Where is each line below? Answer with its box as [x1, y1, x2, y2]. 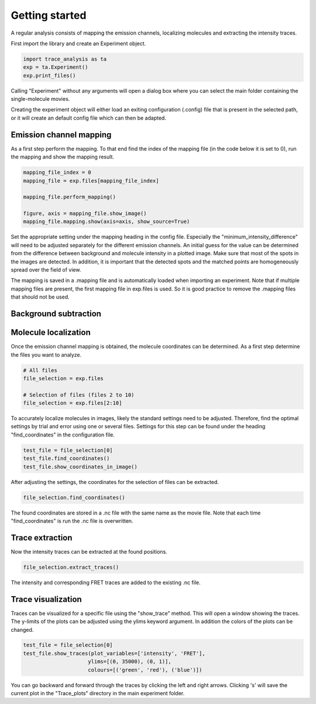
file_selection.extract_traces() [23, 564, 119, 570]
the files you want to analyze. [11, 351, 82, 358]
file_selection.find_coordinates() [23, 494, 125, 501]
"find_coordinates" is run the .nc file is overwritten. [11, 517, 134, 524]
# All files [23, 367, 58, 374]
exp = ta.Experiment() [23, 64, 88, 70]
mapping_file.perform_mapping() [23, 194, 116, 201]
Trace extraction [11, 533, 73, 543]
